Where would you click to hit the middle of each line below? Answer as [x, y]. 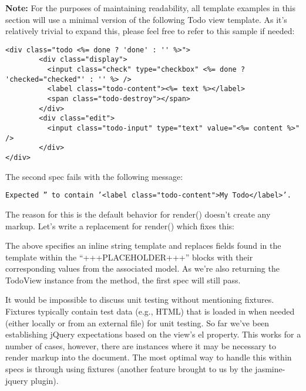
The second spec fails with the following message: [94, 176]
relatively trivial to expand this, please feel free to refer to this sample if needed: [150, 31]
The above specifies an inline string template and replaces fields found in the [143, 245]
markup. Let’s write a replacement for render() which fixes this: [120, 225]
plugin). [45, 380]
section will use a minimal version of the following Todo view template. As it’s [146, 19]
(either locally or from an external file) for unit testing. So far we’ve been [137, 323]
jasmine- [270, 369]
